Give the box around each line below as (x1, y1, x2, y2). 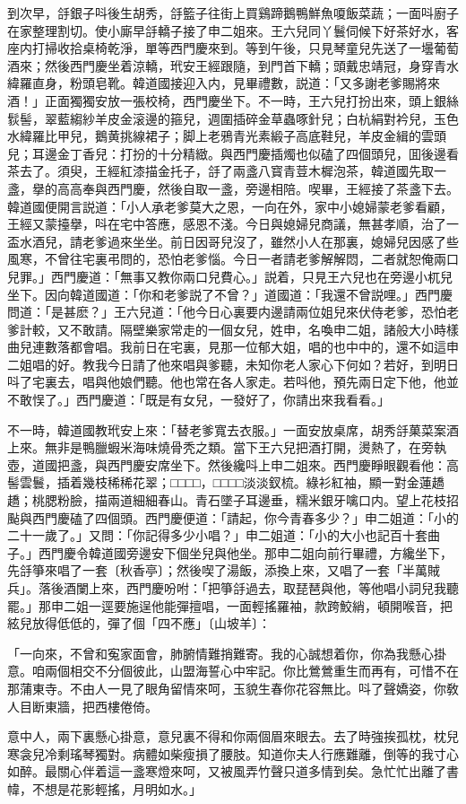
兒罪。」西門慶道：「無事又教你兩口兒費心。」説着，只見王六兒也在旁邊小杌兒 (7, 267, 453, 285)
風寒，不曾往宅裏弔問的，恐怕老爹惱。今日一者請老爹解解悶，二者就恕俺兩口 (7, 249, 459, 268)
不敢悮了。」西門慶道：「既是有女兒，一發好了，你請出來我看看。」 (7, 390, 390, 409)
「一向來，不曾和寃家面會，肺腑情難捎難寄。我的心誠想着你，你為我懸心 (7, 643, 434, 662)
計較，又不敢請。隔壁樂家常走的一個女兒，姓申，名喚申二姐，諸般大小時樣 (19, 319, 459, 338)
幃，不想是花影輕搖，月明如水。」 (7, 779, 202, 798)
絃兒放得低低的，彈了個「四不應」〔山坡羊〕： (7, 614, 271, 633)
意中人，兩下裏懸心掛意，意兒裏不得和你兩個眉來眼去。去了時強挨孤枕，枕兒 (7, 727, 459, 746)
